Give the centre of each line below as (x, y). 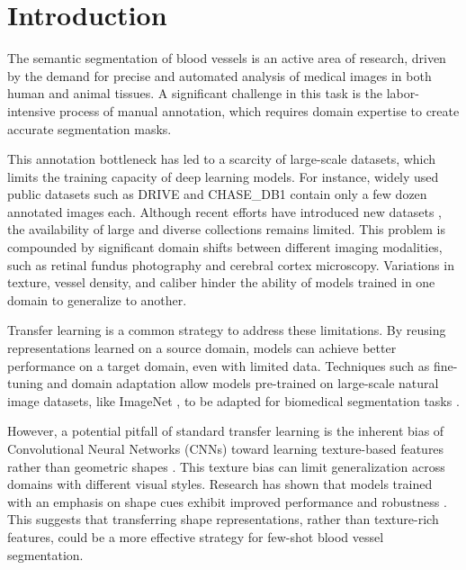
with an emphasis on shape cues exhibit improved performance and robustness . (227, 501)
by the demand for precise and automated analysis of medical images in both (220, 75)
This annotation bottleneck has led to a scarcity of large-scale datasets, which (222, 159)
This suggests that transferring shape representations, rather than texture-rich (223, 519)
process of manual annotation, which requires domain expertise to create (260, 110)
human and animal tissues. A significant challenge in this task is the (195, 93)
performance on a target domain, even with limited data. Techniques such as (219, 365)
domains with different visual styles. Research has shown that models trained (220, 484)
